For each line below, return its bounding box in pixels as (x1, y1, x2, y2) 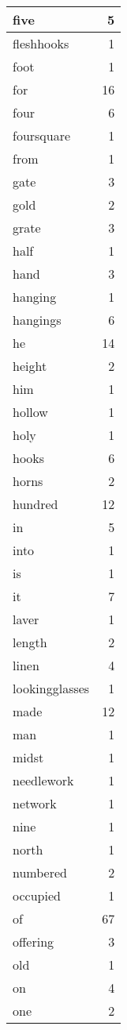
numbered (13, 863, 67, 881)
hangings (13, 311, 62, 329)
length (13, 633, 47, 651)
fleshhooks (13, 34, 69, 52)
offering (13, 932, 54, 951)
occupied (13, 886, 61, 905)
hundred (13, 495, 58, 513)
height (13, 357, 47, 375)
